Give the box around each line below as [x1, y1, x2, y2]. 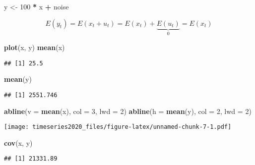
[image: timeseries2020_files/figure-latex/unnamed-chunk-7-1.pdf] [4, 123, 232, 131]
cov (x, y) [4, 137, 33, 148]
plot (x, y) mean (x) [4, 42, 65, 53]
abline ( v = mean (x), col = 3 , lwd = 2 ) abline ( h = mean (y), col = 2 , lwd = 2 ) [4, 106, 252, 116]
